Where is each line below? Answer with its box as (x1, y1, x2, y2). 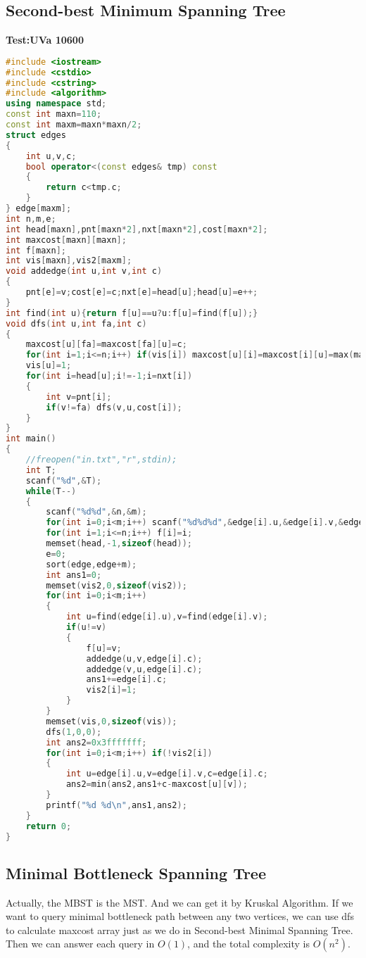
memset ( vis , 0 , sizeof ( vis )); (46, 716, 177, 726)
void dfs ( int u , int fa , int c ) (6, 318, 147, 329)
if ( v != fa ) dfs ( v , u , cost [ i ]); (46, 402, 182, 412)
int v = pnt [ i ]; (46, 391, 112, 402)
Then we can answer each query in (6, 936, 155, 951)
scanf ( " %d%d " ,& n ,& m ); (46, 507, 147, 517)
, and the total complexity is (187, 936, 310, 951)
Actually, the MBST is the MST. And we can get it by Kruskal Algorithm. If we (6, 895, 353, 909)
